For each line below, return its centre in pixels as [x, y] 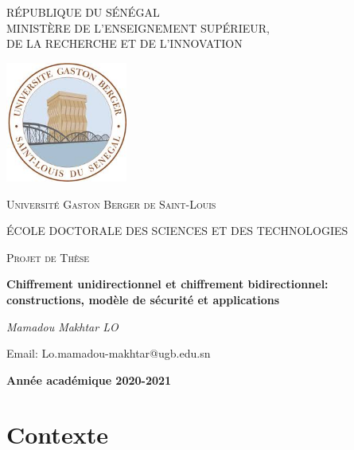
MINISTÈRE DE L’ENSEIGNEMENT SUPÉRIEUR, [138, 27]
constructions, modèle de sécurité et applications [143, 299]
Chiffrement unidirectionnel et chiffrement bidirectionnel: [167, 284]
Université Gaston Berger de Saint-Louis [111, 203]
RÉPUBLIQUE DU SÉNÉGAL [83, 12]
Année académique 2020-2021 [89, 380]
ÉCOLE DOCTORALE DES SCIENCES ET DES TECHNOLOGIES [177, 231]
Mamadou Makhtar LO [62, 326]
